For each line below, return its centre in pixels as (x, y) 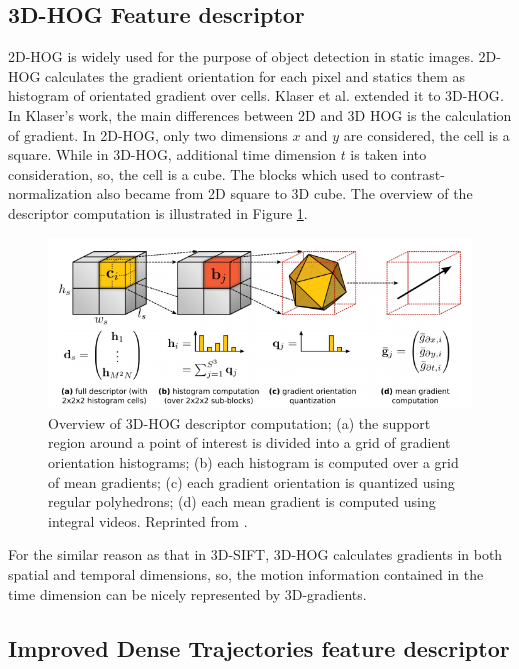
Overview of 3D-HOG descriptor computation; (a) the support (239, 422)
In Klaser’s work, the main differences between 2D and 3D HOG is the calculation (260, 114)
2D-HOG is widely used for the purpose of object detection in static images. (241, 56)
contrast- (417, 173)
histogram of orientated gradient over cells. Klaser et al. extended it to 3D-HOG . (256, 95)
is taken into (388, 154)
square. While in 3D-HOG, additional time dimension (172, 154)
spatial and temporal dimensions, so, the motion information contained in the (246, 574)
